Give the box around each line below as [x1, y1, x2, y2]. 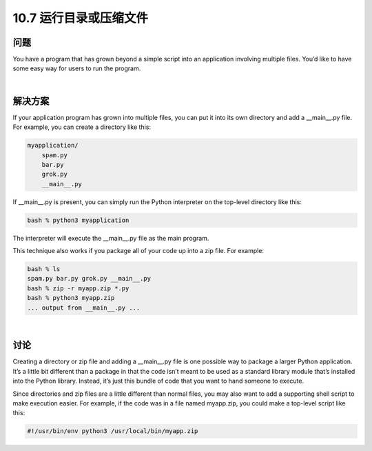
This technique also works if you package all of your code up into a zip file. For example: [12, 247, 265, 255]
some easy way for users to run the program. [12, 64, 141, 72]
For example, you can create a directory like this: [12, 123, 152, 131]
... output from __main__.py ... [27, 303, 141, 312]
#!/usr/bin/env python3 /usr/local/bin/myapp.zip [27, 428, 198, 435]
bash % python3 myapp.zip [27, 294, 115, 302]
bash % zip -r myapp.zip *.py [27, 284, 130, 292]
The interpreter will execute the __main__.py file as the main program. [12, 234, 209, 242]
